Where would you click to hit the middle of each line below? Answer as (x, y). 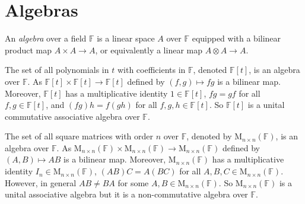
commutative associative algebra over (72, 116)
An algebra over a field (46, 38)
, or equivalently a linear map (149, 50)
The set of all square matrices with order (79, 136)
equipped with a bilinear (236, 38)
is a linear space (126, 38)
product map (28, 50)
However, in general (41, 182)
